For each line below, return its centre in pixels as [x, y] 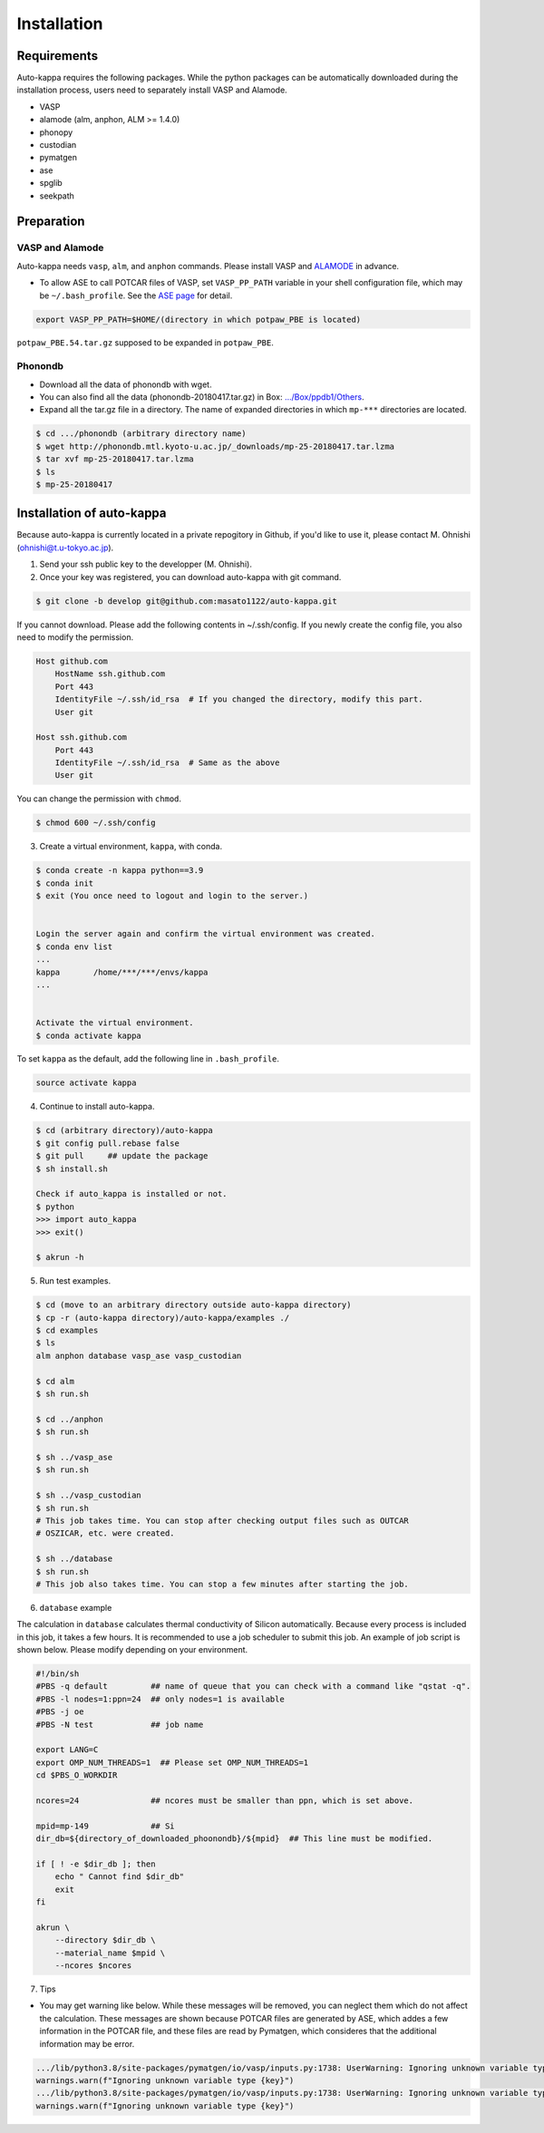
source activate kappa [86, 1083]
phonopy [56, 132]
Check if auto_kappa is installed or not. [131, 1194]
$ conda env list [74, 946]
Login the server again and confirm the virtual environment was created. [206, 934]
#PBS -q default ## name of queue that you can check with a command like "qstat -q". [253, 1687]
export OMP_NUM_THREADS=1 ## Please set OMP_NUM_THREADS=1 [172, 1762]
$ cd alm [55, 1381]
